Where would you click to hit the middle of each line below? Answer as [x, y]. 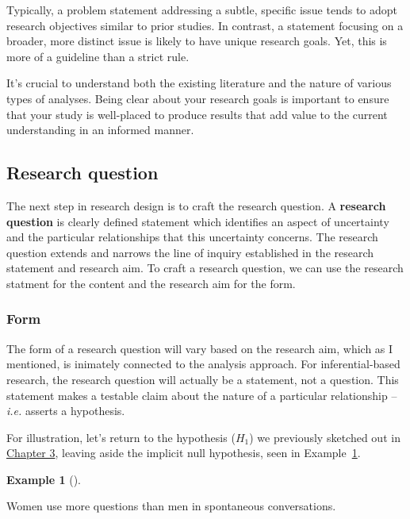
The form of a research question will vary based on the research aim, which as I [200, 348]
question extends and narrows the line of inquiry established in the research [190, 252]
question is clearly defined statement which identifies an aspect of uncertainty [198, 221]
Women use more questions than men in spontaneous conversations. [171, 506]
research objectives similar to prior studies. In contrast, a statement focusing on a [205, 25]
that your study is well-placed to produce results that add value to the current [197, 114]
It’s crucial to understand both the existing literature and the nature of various [199, 83]
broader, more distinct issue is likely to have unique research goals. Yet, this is [197, 41]
